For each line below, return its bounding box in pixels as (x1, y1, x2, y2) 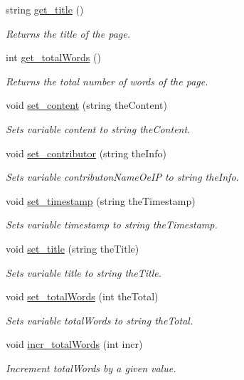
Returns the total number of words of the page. (6, 73, 208, 88)
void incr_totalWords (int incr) (6, 337, 143, 352)
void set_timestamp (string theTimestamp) (6, 193, 196, 208)
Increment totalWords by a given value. (6, 360, 176, 375)
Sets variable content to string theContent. (6, 121, 191, 136)
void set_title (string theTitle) (6, 241, 139, 255)
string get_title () (6, 2, 84, 16)
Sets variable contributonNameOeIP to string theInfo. (6, 169, 239, 184)
